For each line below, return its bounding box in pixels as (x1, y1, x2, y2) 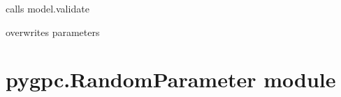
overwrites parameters (6, 24, 100, 39)
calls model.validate (6, 1, 89, 15)
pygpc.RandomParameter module (6, 65, 336, 94)
